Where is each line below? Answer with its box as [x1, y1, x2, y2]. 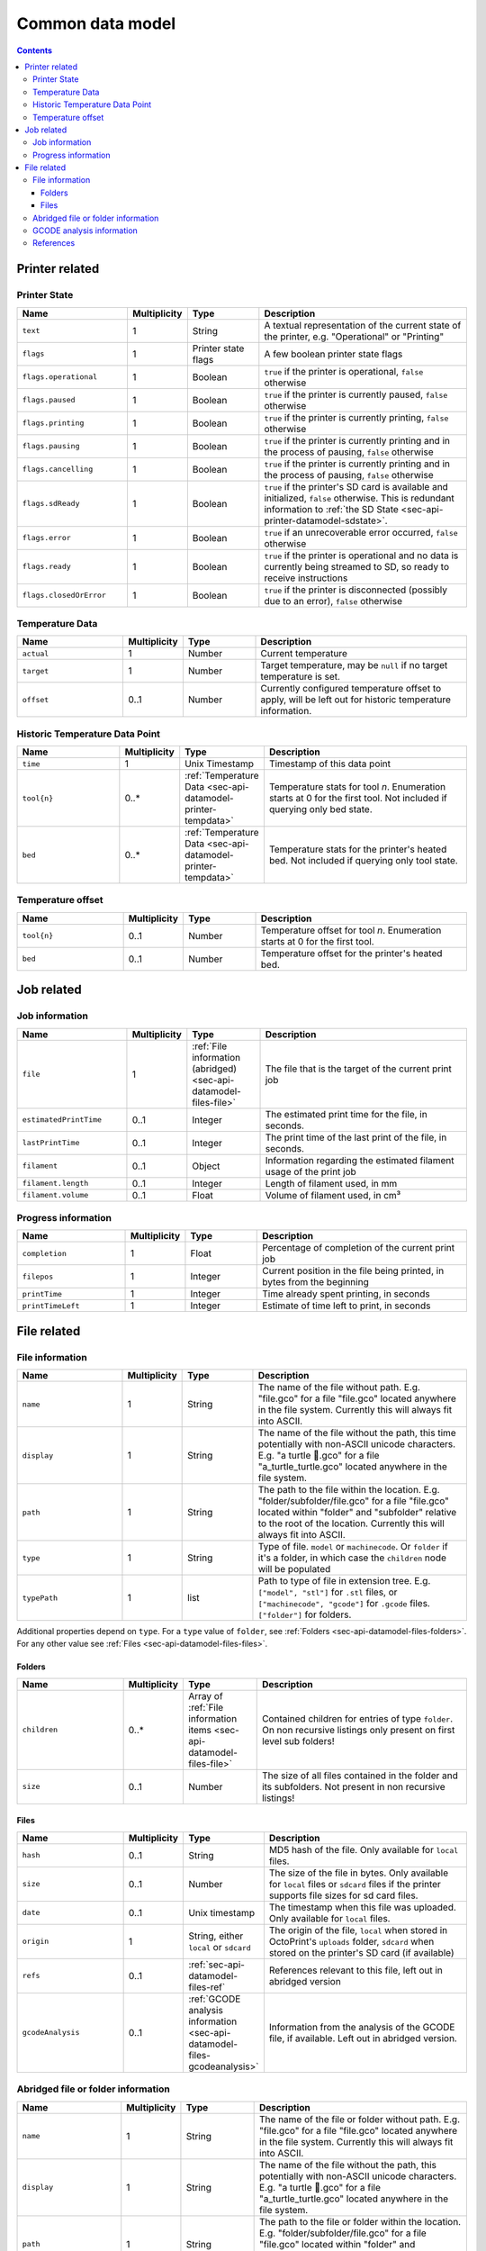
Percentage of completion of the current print [262, 1242, 454, 1254]
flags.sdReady [22, 499, 80, 509]
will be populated [257, 1563, 331, 1576]
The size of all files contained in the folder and [261, 1769, 459, 1782]
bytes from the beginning [262, 1276, 369, 1288]
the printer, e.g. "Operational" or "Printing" [264, 330, 445, 342]
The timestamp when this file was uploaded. [268, 1901, 456, 1913]
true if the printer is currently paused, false [264, 388, 448, 401]
